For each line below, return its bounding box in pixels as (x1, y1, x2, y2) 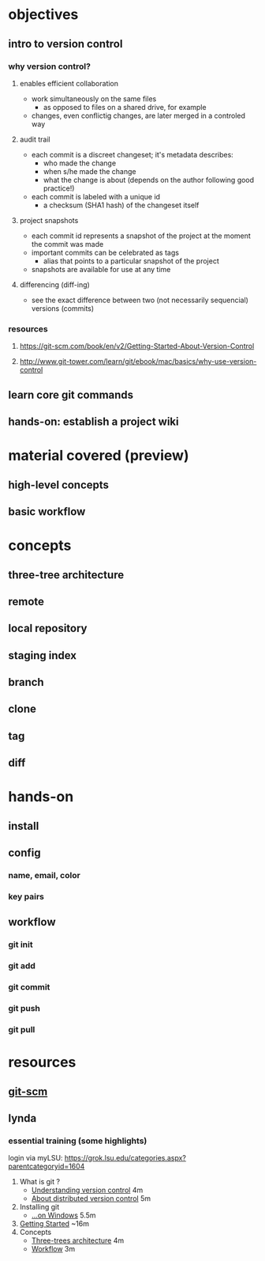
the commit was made (31, 239, 104, 248)
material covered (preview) (8, 447, 189, 464)
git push (8, 1003, 41, 1014)
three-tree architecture (8, 568, 125, 581)
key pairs (8, 892, 45, 903)
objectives (8, 6, 79, 24)
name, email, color (8, 870, 80, 881)
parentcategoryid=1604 (8, 1161, 85, 1172)
